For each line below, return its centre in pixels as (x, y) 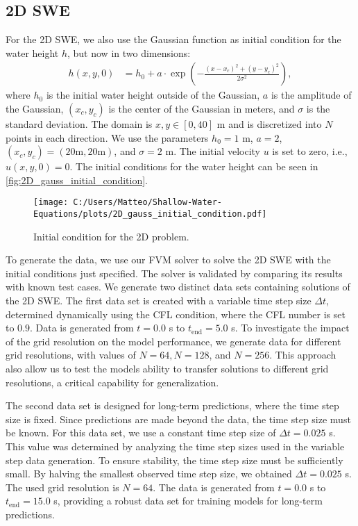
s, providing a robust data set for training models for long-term (188, 501)
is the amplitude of (311, 95)
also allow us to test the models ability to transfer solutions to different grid (167, 369)
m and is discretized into (269, 124)
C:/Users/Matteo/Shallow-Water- (148, 203)
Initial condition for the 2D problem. (111, 236)
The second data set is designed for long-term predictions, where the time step (172, 405)
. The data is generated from (214, 487)
